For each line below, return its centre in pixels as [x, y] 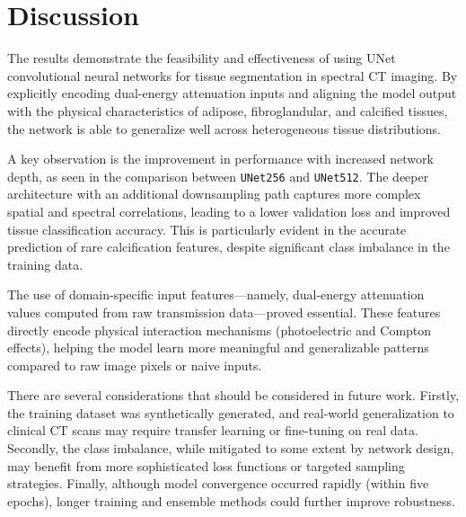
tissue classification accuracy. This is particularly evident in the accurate [207, 229]
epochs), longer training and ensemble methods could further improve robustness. [231, 500]
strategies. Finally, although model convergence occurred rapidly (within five [218, 483]
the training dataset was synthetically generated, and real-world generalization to [231, 412]
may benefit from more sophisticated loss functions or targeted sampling [206, 465]
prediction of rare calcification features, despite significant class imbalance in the [229, 247]
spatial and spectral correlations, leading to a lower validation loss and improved [229, 211]
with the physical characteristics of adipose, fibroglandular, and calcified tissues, [228, 110]
